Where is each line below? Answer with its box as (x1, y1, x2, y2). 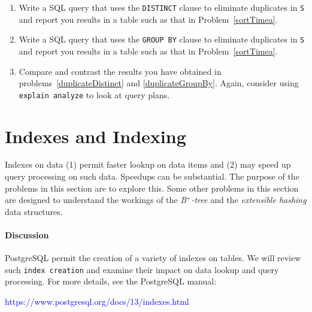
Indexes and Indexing (5, 123, 186, 148)
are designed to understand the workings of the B (5, 193, 187, 206)
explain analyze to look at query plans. (19, 88, 170, 101)
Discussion (5, 229, 49, 241)
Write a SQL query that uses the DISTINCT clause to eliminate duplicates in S (19, 1, 305, 13)
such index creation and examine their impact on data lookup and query (5, 263, 279, 275)
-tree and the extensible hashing (191, 193, 307, 206)
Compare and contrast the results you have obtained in (19, 65, 222, 77)
